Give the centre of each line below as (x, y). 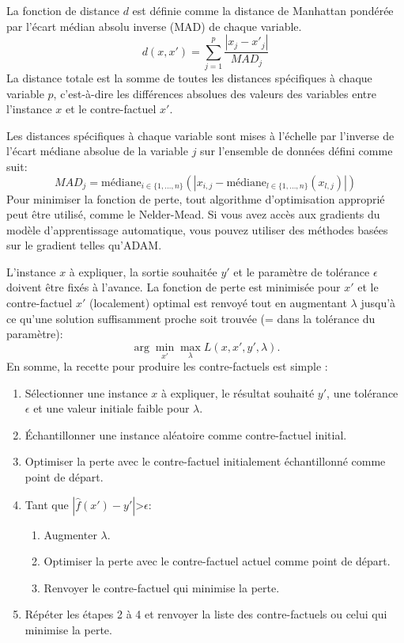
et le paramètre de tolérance (302, 271)
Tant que (47, 504)
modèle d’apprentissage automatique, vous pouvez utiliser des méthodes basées (197, 229)
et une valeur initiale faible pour (111, 408)
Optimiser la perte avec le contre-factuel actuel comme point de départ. (217, 561)
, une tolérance (362, 392)
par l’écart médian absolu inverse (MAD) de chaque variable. (154, 26)
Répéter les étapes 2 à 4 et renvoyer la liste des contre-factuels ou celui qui (206, 614)
